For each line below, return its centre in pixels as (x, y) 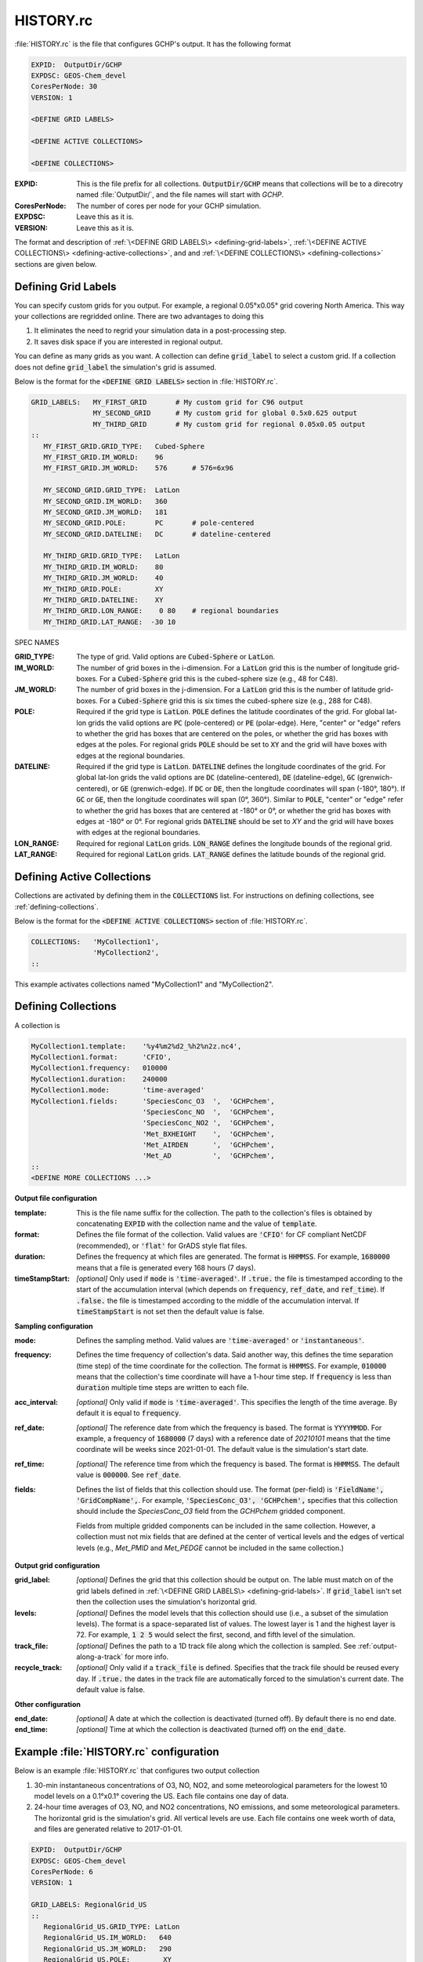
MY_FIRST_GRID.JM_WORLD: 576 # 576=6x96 (139, 468)
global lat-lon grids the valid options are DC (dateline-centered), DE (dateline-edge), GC (216, 778)
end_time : (31, 1730)
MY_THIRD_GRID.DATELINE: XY (103, 600)
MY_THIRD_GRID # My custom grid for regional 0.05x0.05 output (229, 424)
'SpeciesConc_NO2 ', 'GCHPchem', (208, 1123)
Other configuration (48, 1704)
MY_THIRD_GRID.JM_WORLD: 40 (103, 578)
